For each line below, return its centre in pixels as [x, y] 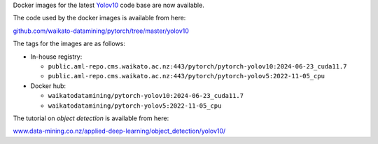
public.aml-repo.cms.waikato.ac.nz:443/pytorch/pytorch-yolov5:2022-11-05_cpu [187, 76]
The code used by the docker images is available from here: [99, 18]
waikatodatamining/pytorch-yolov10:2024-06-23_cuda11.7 [146, 96]
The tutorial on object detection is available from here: [91, 118]
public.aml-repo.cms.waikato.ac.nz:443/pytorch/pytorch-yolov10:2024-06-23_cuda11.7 [197, 66]
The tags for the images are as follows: [69, 44]
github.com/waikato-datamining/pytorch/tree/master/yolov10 [101, 31]
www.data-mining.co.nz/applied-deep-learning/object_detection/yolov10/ [119, 131]
